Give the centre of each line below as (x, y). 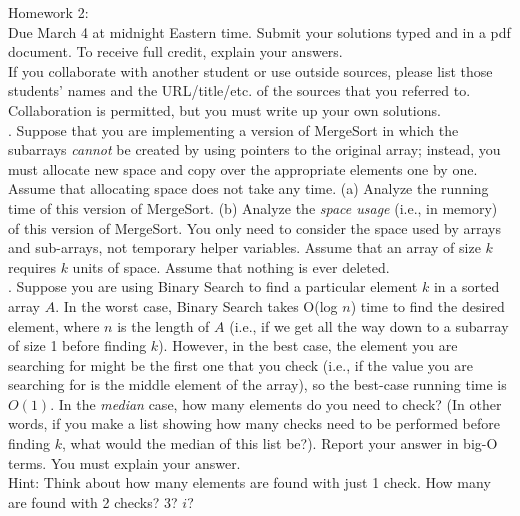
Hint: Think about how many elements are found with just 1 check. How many (249, 482)
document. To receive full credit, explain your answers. (175, 51)
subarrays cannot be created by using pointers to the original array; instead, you (254, 149)
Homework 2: (48, 12)
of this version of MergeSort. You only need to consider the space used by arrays (255, 227)
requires (32, 266)
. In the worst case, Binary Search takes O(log (196, 305)
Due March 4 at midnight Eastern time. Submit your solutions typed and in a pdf (259, 31)
